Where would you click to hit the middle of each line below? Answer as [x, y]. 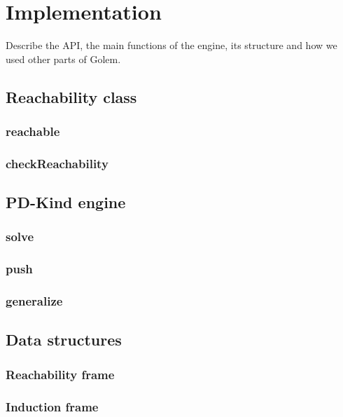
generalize [34, 301]
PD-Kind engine [66, 202]
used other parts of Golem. [63, 59]
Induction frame [52, 406]
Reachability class [71, 96]
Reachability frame [60, 374]
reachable [33, 131]
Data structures [64, 340]
